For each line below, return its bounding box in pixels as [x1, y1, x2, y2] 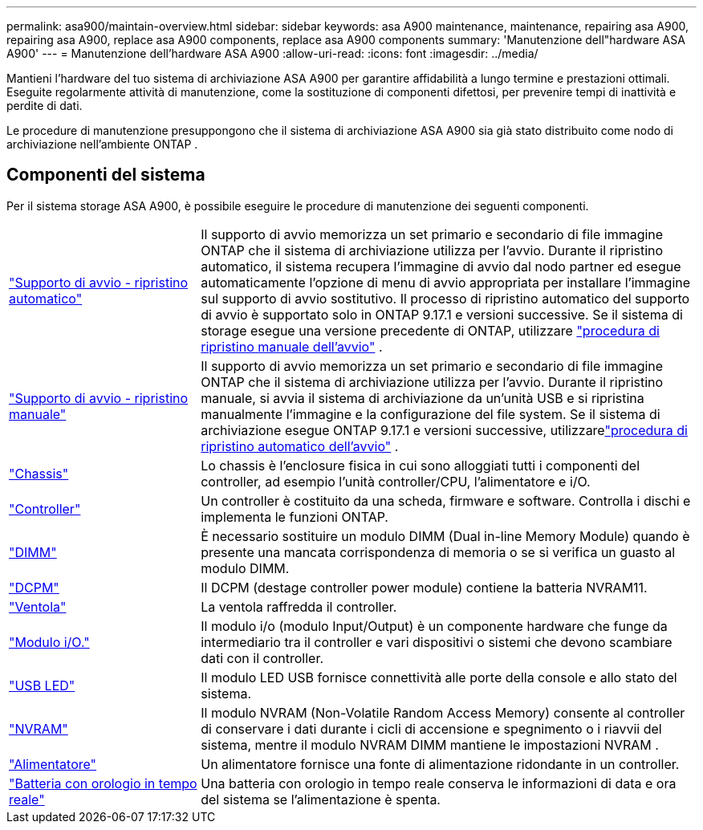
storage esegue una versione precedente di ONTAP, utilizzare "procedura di [201, 322, 660, 339]
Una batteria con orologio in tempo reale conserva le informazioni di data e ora [201, 775, 677, 791]
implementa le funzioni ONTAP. [201, 508, 388, 525]
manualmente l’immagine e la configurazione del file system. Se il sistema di [201, 405, 660, 422]
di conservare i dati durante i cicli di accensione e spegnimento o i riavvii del [201, 720, 662, 737]
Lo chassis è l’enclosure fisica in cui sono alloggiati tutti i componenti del [201, 457, 640, 474]
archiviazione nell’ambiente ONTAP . [6, 137, 198, 151]
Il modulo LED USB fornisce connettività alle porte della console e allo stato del [201, 669, 677, 686]
